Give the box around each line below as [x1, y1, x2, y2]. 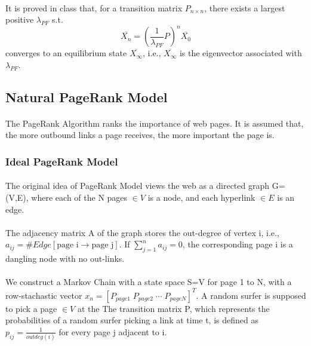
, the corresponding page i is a [182, 238, 293, 250]
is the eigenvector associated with [179, 47, 302, 59]
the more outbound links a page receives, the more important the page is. [5, 128, 275, 141]
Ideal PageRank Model [5, 154, 118, 169]
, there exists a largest [204, 1, 285, 14]
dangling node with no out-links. [5, 252, 125, 265]
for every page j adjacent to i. [58, 325, 167, 338]
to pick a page [5, 302, 57, 314]
